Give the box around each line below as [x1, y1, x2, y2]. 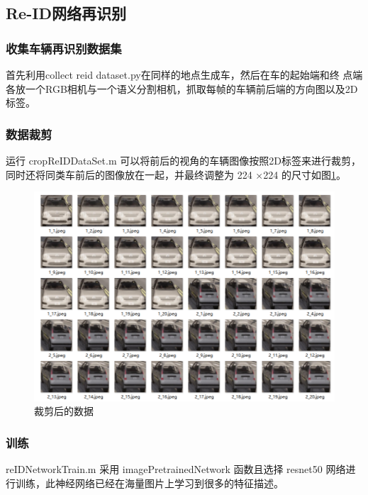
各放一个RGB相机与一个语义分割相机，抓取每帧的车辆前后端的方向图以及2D [6, 81, 358, 96]
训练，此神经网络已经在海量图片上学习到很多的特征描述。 [15, 475, 284, 490]
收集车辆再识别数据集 [6, 39, 122, 57]
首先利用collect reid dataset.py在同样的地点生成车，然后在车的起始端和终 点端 [6, 67, 363, 82]
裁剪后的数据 [34, 404, 94, 418]
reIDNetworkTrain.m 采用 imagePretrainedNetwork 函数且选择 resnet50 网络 [6, 462, 346, 477]
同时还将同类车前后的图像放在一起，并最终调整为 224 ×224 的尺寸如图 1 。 [6, 167, 346, 182]
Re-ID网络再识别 [6, 2, 126, 24]
